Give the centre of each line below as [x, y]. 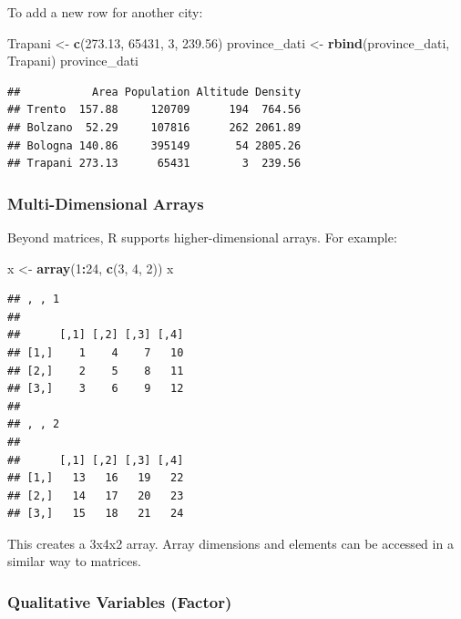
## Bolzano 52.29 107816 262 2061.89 [154, 127]
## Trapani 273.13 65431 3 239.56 [154, 164]
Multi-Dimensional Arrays [106, 203]
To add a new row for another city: [105, 12]
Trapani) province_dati [73, 61]
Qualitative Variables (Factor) [120, 601]
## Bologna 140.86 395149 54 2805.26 [154, 145]
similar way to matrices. [74, 561]
